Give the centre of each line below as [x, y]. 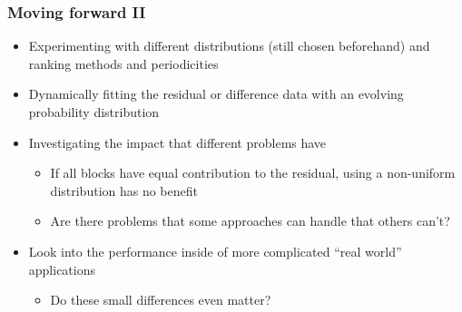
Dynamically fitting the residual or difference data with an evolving [216, 94]
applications [62, 269]
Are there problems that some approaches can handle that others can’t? [250, 221]
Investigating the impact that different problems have [177, 142]
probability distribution [94, 112]
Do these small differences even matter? [161, 300]
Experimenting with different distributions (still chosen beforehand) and [229, 46]
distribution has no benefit [124, 190]
